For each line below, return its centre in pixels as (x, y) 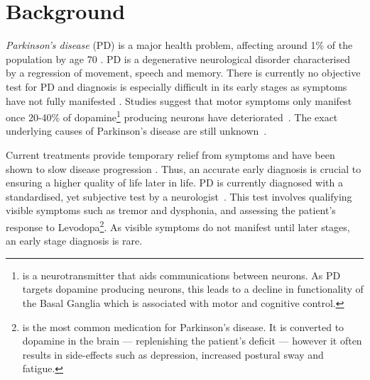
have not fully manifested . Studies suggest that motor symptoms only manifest (179, 100)
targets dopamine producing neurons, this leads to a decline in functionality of (193, 289)
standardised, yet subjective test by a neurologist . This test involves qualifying (179, 196)
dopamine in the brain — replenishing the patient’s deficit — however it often (192, 341)
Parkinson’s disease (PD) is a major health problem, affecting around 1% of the (179, 45)
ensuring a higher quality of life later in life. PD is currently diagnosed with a (174, 183)
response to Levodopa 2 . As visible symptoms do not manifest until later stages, (178, 225)
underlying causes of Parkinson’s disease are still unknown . (136, 131)
